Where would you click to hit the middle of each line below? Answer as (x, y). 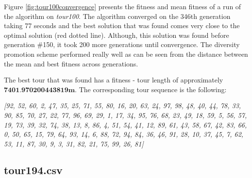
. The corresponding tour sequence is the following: (151, 89)
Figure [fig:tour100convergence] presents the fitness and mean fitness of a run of (123, 6)
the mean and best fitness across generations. (71, 63)
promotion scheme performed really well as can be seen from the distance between (126, 54)
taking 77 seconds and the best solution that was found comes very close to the (122, 25)
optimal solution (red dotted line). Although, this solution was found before (117, 35)
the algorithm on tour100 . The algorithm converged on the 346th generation (117, 16)
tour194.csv (33, 170)
